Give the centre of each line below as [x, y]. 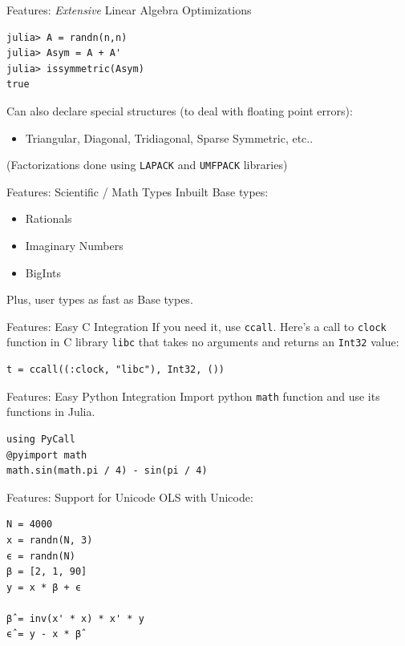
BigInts [43, 272]
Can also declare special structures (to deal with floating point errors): [180, 110]
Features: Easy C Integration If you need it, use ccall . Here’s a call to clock [196, 326]
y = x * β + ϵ [44, 587]
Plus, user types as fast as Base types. [100, 299]
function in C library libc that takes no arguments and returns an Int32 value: [203, 342]
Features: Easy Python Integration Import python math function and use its [193, 396]
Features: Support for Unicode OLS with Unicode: [130, 497]
